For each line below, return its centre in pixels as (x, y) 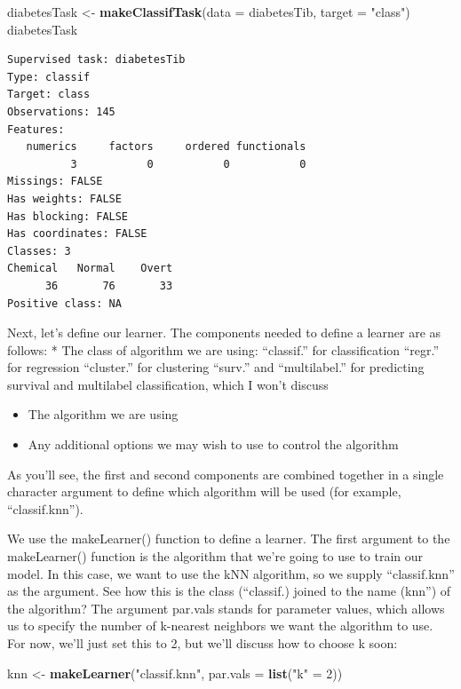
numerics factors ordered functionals (166, 147)
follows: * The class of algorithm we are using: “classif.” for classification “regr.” (223, 349)
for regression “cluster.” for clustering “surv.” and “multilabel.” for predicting (216, 367)
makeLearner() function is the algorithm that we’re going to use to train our (215, 556)
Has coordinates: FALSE (77, 234)
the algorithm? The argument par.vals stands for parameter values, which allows (226, 608)
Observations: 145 (61, 111)
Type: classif (49, 77)
